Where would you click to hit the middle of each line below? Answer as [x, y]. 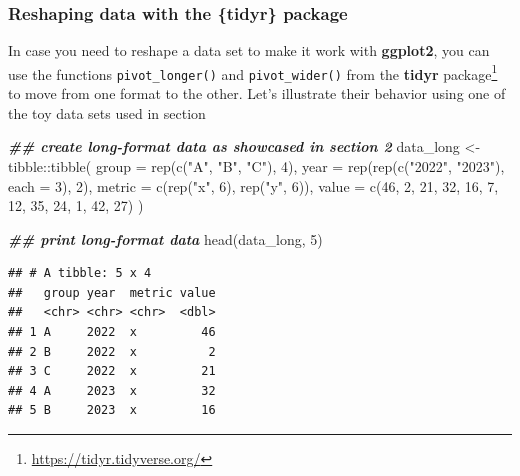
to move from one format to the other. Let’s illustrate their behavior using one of [257, 93]
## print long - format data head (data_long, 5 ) [165, 238]
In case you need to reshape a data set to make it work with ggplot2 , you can [249, 50]
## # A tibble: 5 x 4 [80, 273]
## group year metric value [112, 292]
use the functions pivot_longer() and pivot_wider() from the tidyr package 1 [253, 72]
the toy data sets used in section [107, 112]
